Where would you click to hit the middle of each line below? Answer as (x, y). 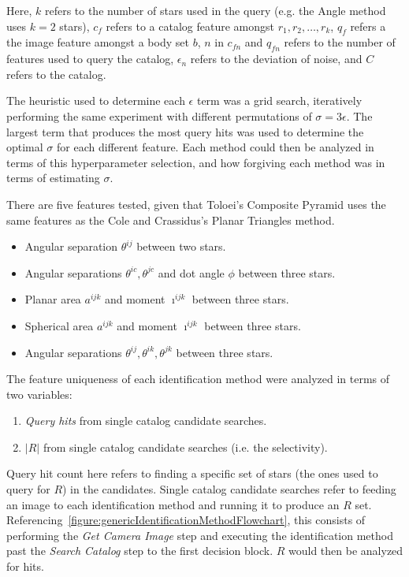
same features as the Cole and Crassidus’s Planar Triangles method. (171, 220)
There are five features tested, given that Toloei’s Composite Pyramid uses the (196, 204)
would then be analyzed (346, 551)
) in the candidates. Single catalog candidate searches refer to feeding (229, 489)
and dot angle (191, 272)
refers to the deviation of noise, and (276, 59)
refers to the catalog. (56, 74)
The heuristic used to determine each (96, 101)
